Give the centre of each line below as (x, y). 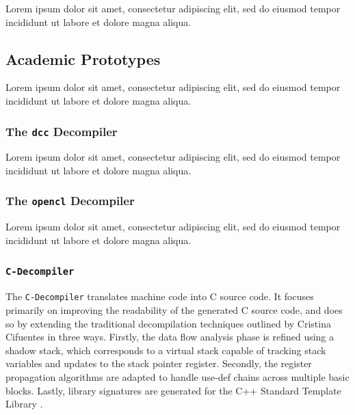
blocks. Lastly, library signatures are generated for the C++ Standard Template (173, 390)
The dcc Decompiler (62, 131)
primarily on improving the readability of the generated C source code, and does (174, 309)
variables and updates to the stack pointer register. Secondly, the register (159, 363)
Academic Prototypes (83, 58)
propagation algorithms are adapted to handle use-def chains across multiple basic (177, 376)
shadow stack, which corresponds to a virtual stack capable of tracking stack (166, 350)
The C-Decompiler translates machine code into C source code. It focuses (160, 296)
